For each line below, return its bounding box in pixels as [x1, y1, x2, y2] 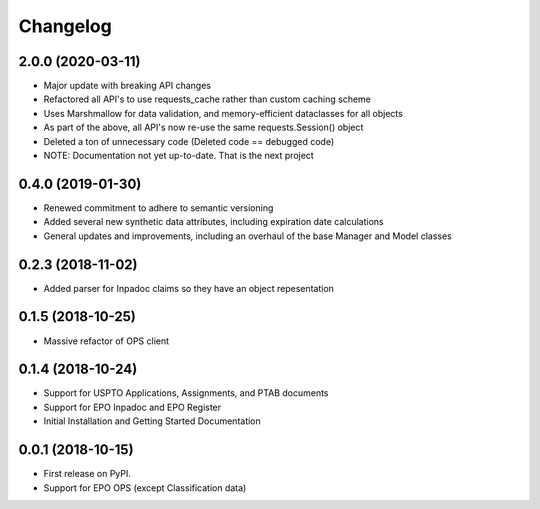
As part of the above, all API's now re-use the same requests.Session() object [43, 121, 364, 134]
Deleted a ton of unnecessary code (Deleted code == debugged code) [43, 135, 335, 147]
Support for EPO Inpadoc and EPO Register [43, 401, 222, 413]
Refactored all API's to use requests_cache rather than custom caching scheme [43, 93, 372, 105]
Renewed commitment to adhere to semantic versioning [43, 201, 274, 214]
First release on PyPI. [43, 468, 132, 480]
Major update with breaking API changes [43, 80, 212, 92]
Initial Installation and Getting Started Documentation [43, 415, 262, 427]
